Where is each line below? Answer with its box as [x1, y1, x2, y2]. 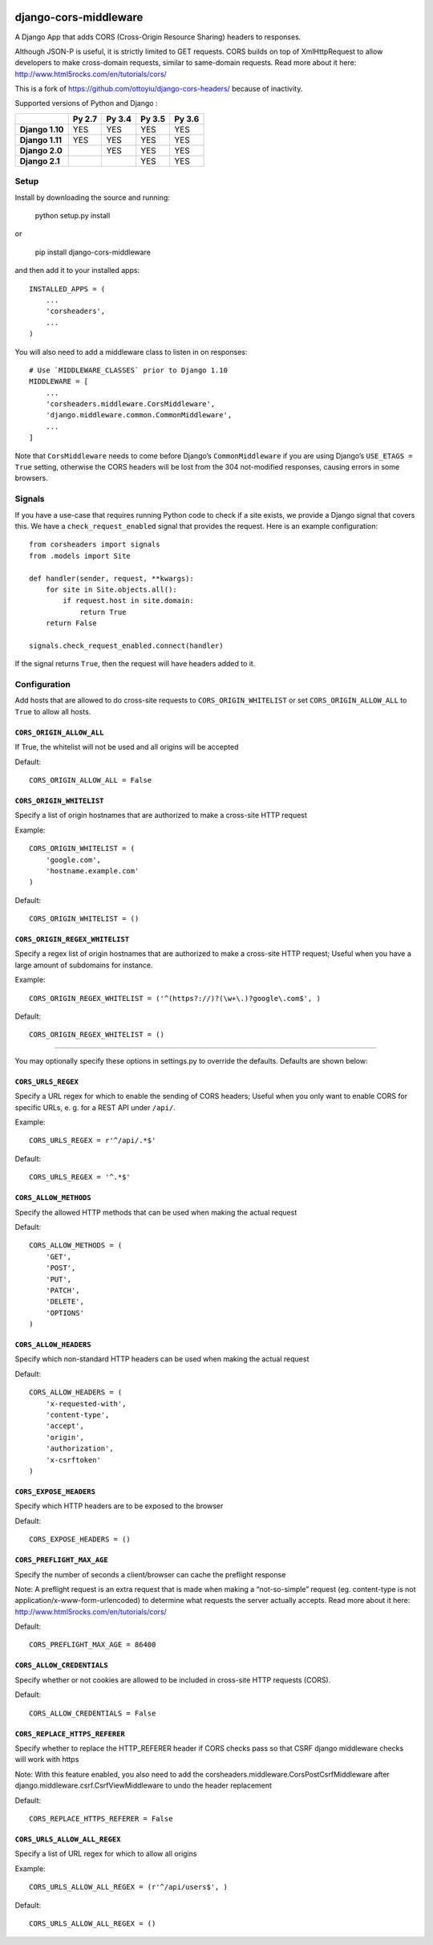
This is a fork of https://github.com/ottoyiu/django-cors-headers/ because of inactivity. [14, 84, 303, 94]
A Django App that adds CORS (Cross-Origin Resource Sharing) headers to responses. [14, 32, 301, 42]
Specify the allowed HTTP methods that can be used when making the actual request [14, 1207, 297, 1217]
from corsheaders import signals [29, 540, 160, 549]
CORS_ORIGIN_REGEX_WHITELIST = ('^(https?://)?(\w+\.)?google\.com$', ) [29, 994, 321, 1003]
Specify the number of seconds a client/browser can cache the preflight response [14, 1569, 286, 1579]
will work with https [14, 1755, 79, 1764]
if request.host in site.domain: [63, 596, 194, 605]
